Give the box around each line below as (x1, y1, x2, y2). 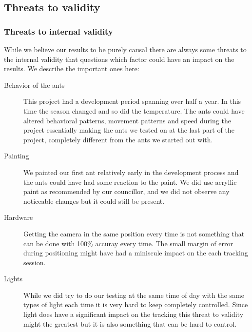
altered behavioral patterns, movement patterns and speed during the (23, 115, 231, 125)
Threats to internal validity (4, 25, 113, 37)
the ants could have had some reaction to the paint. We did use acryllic (23, 176, 237, 187)
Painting (4, 151, 29, 161)
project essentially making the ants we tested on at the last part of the (23, 125, 234, 135)
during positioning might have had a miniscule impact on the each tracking (23, 248, 248, 258)
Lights (4, 273, 22, 284)
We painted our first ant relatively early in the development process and (23, 167, 239, 177)
